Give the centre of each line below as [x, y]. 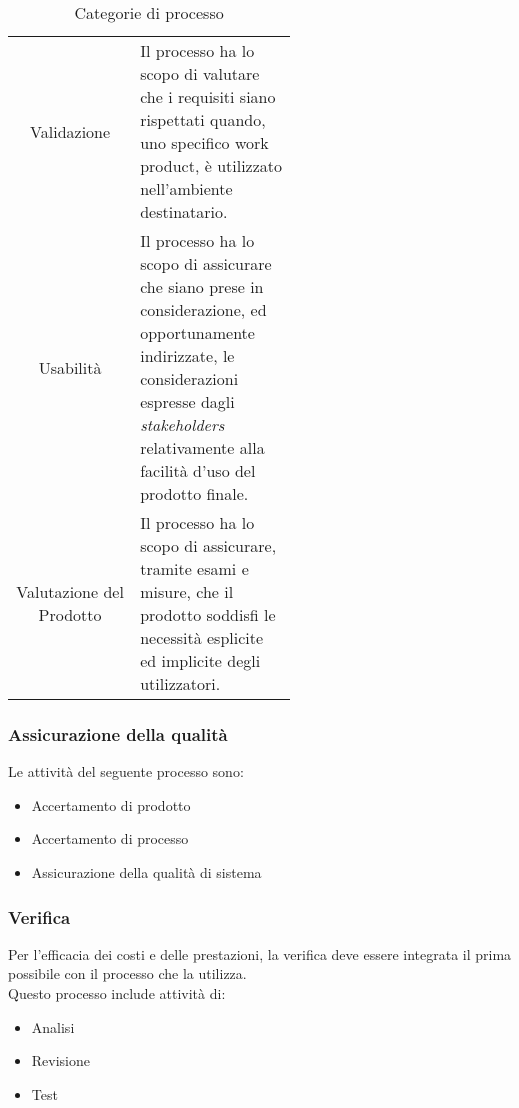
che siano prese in [202, 286]
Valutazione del [70, 591]
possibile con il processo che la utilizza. [127, 973]
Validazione [70, 131]
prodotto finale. [194, 493]
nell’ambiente [186, 188]
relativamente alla [202, 447]
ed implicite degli [200, 660]
